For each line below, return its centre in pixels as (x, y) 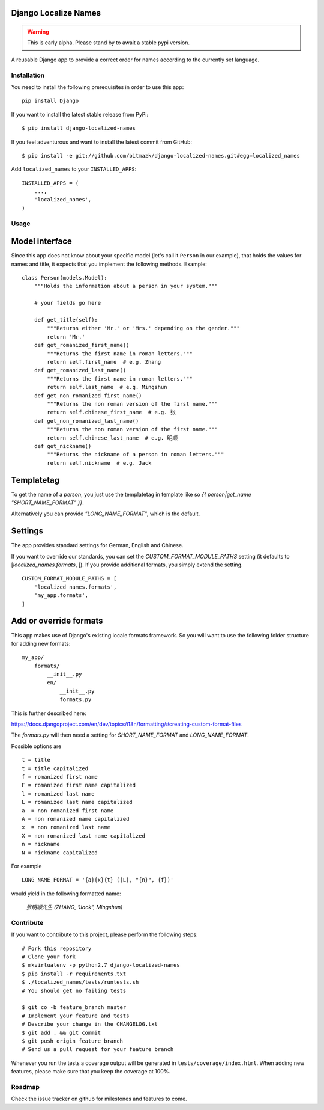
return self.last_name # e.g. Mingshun (107, 387)
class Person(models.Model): (64, 278)
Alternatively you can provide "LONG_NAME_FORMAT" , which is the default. (106, 514)
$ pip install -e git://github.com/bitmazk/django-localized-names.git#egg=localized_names (161, 155)
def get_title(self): (66, 320)
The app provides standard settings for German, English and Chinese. (97, 545)
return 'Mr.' (66, 336)
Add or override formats (57, 621)
